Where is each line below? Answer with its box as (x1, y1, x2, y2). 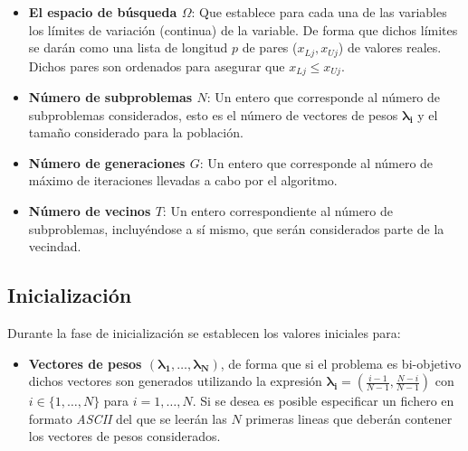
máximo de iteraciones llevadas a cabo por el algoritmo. (28, 171, 338, 190)
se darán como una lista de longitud (28, 38, 228, 57)
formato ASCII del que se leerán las (28, 409, 227, 428)
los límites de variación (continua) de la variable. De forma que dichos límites (28, 20, 458, 39)
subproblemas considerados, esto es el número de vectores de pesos (28, 105, 398, 124)
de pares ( (242, 38, 298, 57)
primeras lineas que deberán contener (245, 409, 453, 428)
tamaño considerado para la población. (28, 123, 244, 142)
